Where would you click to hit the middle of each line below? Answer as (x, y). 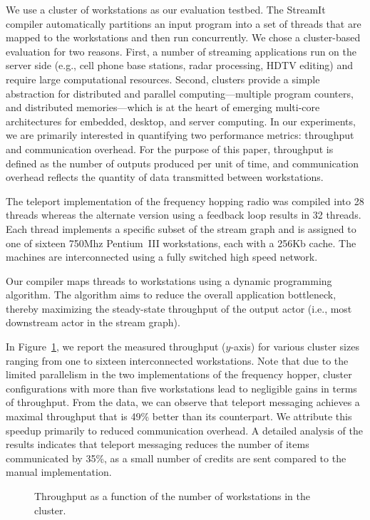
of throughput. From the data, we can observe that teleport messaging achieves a (183, 402)
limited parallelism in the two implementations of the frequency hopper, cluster (179, 374)
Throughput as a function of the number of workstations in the (172, 496)
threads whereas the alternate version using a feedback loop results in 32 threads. (184, 215)
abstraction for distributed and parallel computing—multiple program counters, (180, 93)
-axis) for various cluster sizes (295, 347)
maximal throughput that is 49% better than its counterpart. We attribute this (179, 416)
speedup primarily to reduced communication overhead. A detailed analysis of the (184, 430)
